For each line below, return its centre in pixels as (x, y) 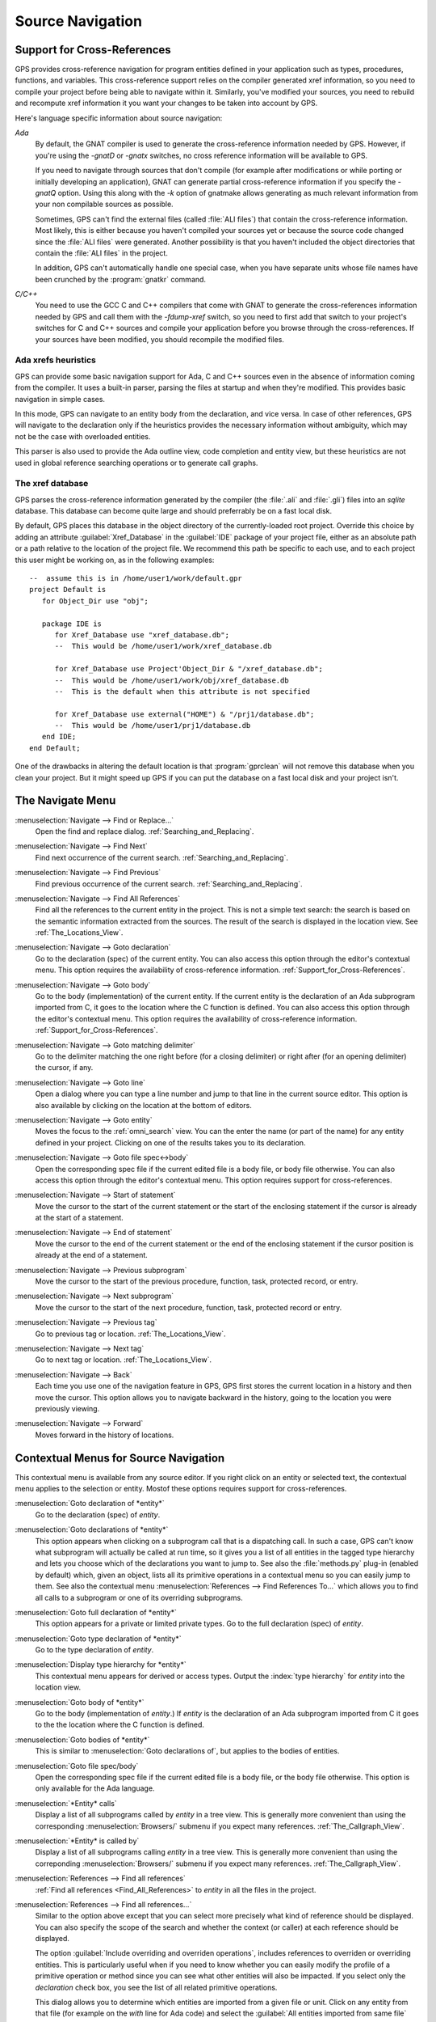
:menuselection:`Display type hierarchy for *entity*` (101, 1665)
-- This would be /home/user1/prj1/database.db (153, 725)
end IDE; (59, 737)
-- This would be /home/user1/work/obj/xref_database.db (172, 680)
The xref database (52, 484)
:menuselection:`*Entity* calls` (66, 1803)
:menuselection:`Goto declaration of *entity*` (90, 1504)
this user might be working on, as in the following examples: (115, 560)
